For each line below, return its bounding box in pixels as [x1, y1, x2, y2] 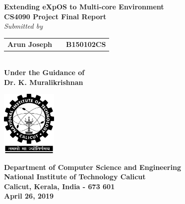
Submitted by [4, 21, 43, 31]
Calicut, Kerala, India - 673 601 [4, 181, 115, 191]
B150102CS [66, 39, 106, 49]
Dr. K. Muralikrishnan [4, 77, 83, 87]
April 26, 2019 [4, 191, 54, 201]
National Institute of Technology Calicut [4, 171, 146, 182]
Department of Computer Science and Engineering [4, 162, 181, 172]
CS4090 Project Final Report [4, 11, 107, 21]
